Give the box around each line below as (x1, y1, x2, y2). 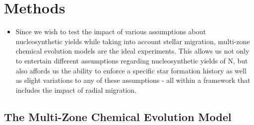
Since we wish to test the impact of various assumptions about (15, 26, 206, 37)
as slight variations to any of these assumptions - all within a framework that (15, 75, 251, 85)
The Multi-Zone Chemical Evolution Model (4, 109, 232, 124)
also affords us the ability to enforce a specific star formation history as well (15, 65, 247, 75)
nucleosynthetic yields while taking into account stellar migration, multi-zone (15, 36, 250, 46)
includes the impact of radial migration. (15, 84, 137, 95)
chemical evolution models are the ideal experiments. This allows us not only (15, 46, 250, 56)
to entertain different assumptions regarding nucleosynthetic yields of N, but (15, 55, 248, 65)
